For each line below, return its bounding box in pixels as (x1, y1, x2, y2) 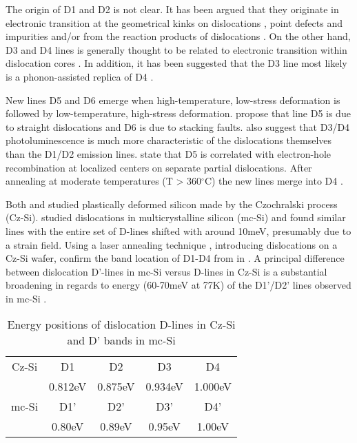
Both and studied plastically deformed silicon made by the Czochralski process (6, 196, 338, 211)
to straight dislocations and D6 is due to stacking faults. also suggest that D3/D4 (6, 119, 350, 134)
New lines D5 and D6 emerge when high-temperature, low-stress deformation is (6, 92, 340, 107)
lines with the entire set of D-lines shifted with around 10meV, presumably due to (6, 223, 351, 238)
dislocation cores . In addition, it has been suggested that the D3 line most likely (6, 56, 347, 70)
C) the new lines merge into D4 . (204, 174, 343, 188)
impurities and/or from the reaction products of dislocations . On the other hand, (6, 29, 351, 43)
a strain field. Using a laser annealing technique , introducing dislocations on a (6, 237, 338, 251)
